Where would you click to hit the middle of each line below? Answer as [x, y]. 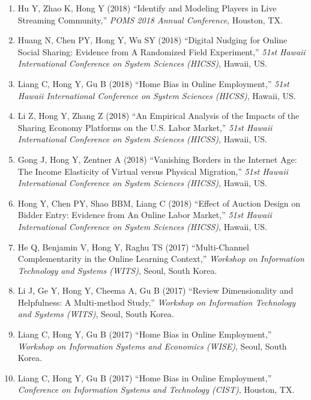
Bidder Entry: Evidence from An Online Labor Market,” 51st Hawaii [145, 215]
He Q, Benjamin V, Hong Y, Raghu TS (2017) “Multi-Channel [133, 247]
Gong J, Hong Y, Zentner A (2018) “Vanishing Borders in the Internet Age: [157, 159]
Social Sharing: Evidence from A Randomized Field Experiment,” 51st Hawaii [162, 51]
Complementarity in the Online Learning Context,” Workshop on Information [161, 259]
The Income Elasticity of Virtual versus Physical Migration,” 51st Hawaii [153, 171]
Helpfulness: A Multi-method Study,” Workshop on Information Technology [156, 302]
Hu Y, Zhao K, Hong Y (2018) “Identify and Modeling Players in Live [147, 8]
